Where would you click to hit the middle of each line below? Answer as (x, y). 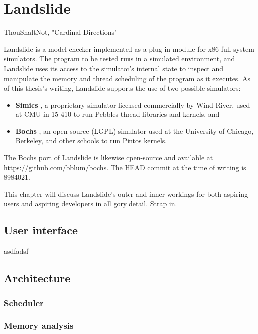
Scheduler (24, 302)
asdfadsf (16, 251)
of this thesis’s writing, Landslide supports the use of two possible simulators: (122, 88)
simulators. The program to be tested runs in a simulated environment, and (120, 58)
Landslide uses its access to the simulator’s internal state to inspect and (114, 68)
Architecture (37, 278)
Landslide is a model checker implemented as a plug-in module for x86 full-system (129, 49)
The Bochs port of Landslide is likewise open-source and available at (109, 158)
